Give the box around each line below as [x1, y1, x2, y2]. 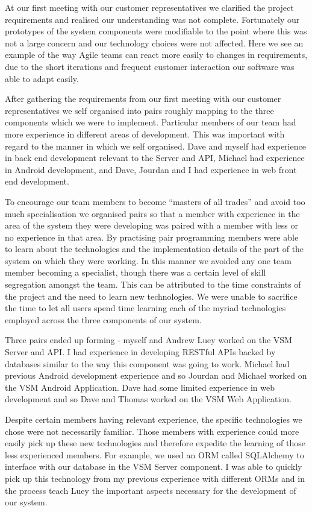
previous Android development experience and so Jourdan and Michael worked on [5, 369, 307, 382]
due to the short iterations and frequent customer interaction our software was [5, 60, 295, 72]
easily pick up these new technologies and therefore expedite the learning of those [5, 437, 305, 449]
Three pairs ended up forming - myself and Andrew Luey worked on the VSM [5, 333, 292, 346]
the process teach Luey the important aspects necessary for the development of [5, 484, 296, 496]
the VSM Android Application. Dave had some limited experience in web [5, 381, 275, 393]
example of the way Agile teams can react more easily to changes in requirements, [5, 48, 308, 61]
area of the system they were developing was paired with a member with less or [5, 219, 299, 232]
